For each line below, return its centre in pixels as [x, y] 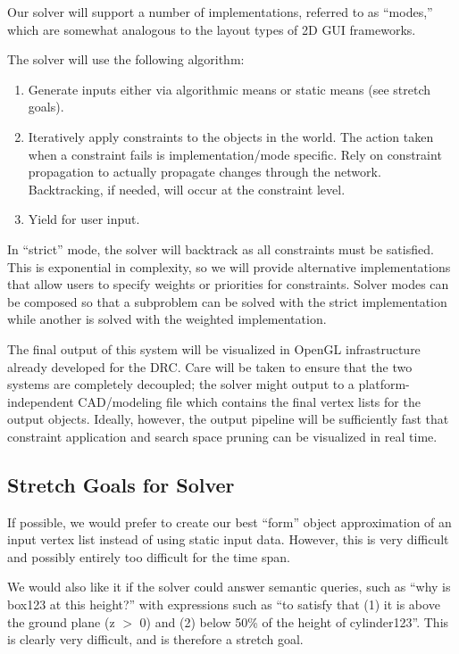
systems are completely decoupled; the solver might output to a [181, 384]
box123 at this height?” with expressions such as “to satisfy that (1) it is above [224, 604]
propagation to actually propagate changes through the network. [204, 172]
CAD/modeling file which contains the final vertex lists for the [249, 401]
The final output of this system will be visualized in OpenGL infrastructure [214, 348]
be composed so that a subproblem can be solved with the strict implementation [227, 301]
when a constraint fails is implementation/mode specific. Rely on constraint [235, 154]
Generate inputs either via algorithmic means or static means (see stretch [229, 89]
